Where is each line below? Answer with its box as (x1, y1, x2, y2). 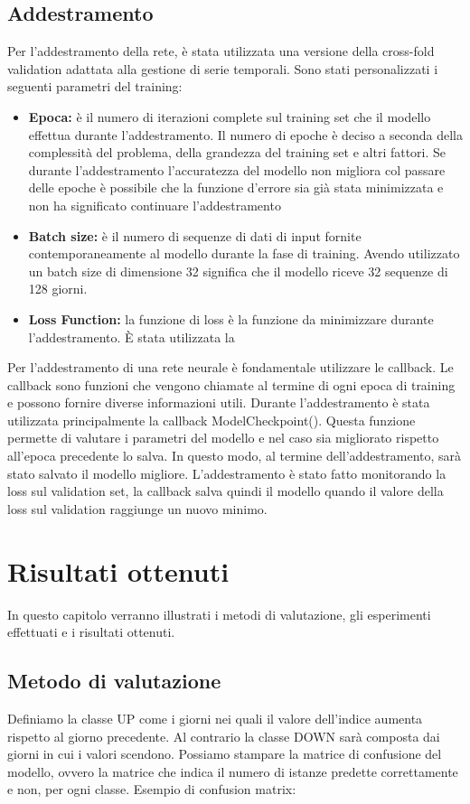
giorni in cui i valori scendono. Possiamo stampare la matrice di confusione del (7, 744, 442, 763)
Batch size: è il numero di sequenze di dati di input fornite (28, 226, 362, 245)
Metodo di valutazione (7, 667, 221, 695)
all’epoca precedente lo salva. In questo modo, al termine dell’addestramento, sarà (7, 446, 462, 465)
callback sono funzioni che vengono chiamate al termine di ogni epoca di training (7, 375, 456, 394)
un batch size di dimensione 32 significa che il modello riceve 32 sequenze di (28, 261, 448, 280)
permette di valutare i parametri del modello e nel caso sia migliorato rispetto (7, 428, 439, 447)
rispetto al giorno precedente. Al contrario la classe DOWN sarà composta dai (7, 726, 440, 745)
